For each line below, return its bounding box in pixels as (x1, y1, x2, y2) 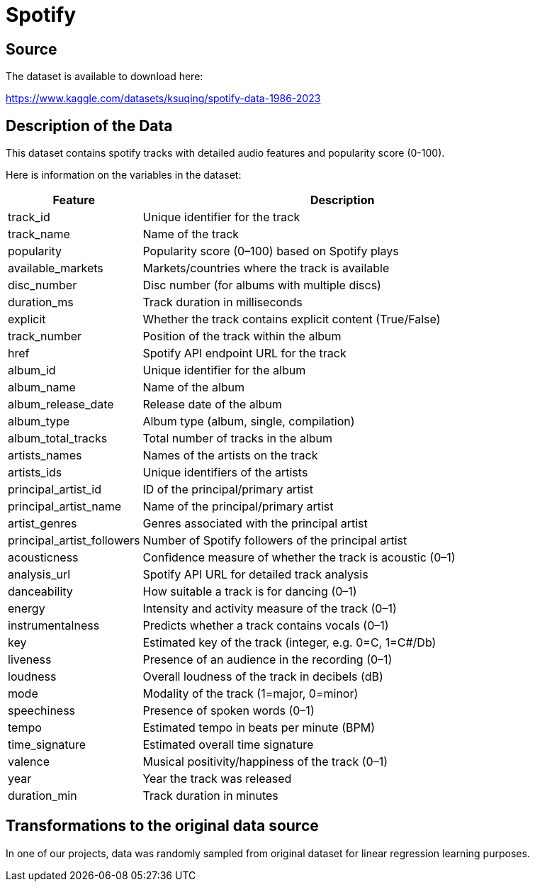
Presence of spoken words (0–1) (142, 703, 315, 718)
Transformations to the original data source (6, 817, 319, 835)
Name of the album (142, 380, 245, 395)
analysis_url (8, 567, 71, 582)
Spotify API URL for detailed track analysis (142, 567, 368, 582)
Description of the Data (6, 116, 173, 135)
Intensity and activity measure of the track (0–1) (142, 601, 397, 616)
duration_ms (8, 295, 74, 310)
